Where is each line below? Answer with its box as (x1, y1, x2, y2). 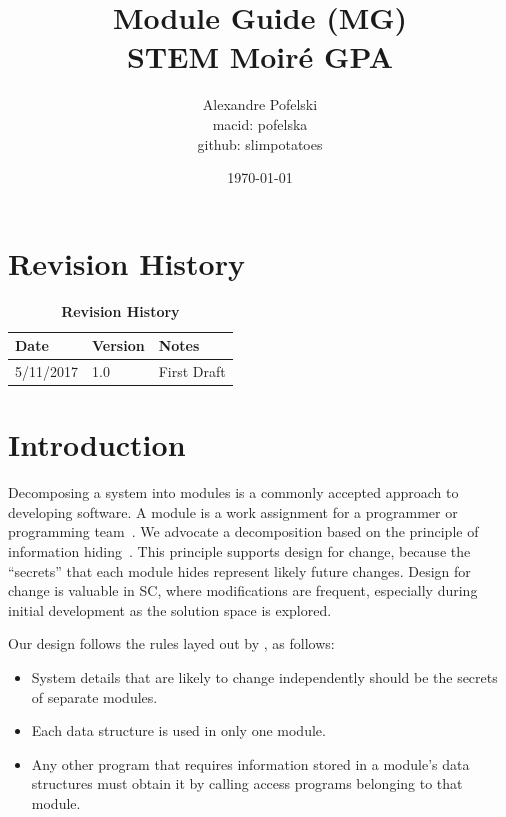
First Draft (158, 361, 226, 382)
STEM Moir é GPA (126, 36, 394, 77)
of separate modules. (31, 686, 158, 707)
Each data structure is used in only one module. (31, 720, 326, 741)
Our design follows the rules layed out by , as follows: (8, 633, 335, 654)
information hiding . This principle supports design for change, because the (8, 541, 471, 562)
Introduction (8, 424, 186, 465)
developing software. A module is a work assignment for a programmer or (8, 501, 458, 522)
